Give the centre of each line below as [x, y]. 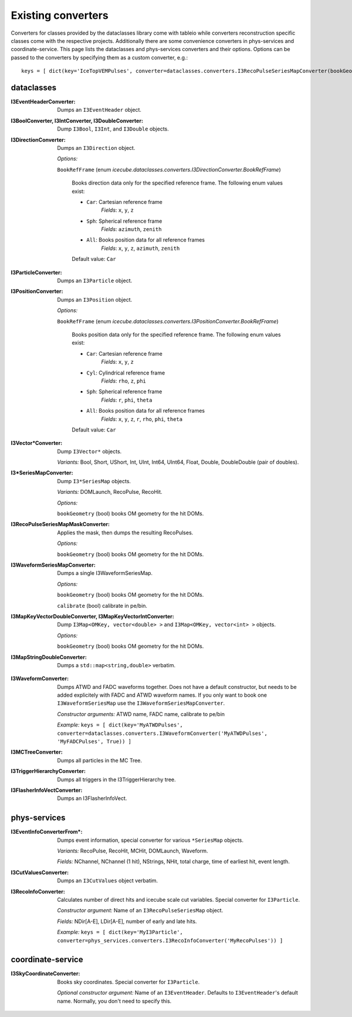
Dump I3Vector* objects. [89, 451]
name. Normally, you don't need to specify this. [114, 1001]
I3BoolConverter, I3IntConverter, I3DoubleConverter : [77, 121]
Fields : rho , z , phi [124, 381]
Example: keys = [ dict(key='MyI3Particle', [120, 932]
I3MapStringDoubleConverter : [49, 657]
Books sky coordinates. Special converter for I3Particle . [128, 982]
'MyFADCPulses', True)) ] [94, 742]
